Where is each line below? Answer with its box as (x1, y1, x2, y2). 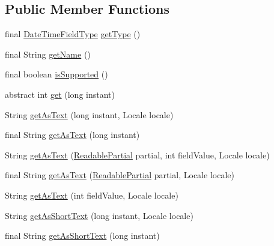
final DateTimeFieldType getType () (5, 28, 141, 40)
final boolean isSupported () (5, 68, 108, 80)
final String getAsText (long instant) (5, 128, 140, 141)
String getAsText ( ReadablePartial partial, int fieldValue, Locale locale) (5, 148, 270, 161)
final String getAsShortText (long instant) (5, 229, 160, 242)
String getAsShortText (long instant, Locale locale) (5, 209, 193, 221)
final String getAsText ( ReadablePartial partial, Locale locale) (5, 169, 234, 181)
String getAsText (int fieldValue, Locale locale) (5, 188, 178, 201)
